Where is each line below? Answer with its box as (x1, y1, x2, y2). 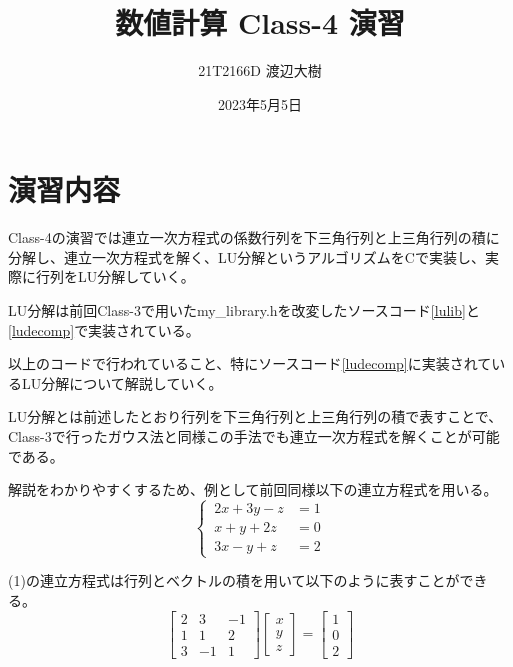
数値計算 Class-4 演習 (115, 2, 405, 43)
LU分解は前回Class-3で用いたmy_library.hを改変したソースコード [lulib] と (8, 300, 480, 321)
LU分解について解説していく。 (21, 372, 223, 393)
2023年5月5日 (218, 93, 302, 114)
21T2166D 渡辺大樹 (198, 60, 322, 81)
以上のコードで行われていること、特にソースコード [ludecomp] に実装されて (8, 353, 492, 374)
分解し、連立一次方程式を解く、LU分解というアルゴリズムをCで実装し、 (8, 246, 485, 267)
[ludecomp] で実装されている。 (8, 319, 200, 340)
